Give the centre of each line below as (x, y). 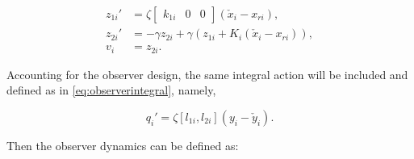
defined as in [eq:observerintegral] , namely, (111, 90)
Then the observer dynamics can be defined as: (123, 145)
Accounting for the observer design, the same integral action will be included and (207, 74)
